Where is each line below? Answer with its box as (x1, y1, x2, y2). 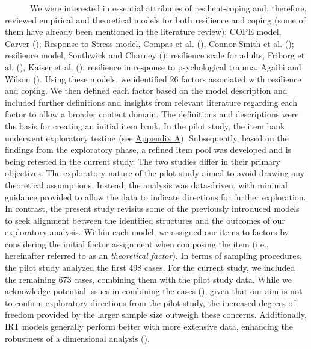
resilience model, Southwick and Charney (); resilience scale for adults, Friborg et (5, 49, 305, 61)
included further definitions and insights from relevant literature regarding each (5, 96, 297, 108)
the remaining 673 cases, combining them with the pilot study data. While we (5, 273, 292, 285)
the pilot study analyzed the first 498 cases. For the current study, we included (5, 261, 295, 274)
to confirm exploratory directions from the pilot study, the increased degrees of (5, 296, 295, 309)
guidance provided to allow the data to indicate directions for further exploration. (5, 190, 306, 203)
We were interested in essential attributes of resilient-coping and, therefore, (29, 2, 307, 14)
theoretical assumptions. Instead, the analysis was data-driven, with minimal (5, 178, 288, 191)
